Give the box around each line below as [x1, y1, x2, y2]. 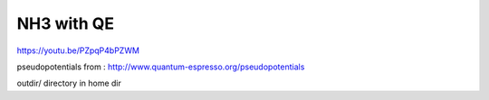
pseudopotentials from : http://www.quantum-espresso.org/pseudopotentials [16, 61, 305, 72]
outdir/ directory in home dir [16, 77, 122, 89]
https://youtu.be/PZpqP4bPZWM [16, 45, 140, 56]
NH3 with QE [16, 14, 115, 33]
